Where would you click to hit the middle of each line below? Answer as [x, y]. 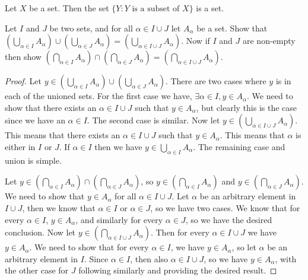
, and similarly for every [119, 219]
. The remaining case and [239, 146]
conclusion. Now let [40, 232]
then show [23, 57]
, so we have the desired [229, 219]
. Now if [196, 41]
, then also [149, 258]
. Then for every [180, 232]
